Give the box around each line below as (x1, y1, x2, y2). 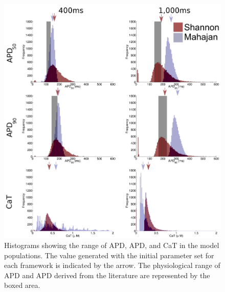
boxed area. (4, 280, 40, 290)
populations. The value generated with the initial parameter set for (4, 250, 214, 260)
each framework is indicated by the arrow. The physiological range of (4, 260, 220, 271)
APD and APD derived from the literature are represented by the (4, 269, 210, 280)
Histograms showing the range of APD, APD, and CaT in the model (4, 240, 219, 251)
